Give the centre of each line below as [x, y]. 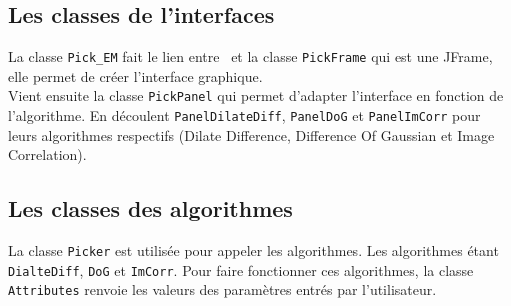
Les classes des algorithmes [150, 208]
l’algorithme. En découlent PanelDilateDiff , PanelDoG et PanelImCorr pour [244, 115]
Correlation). [47, 154]
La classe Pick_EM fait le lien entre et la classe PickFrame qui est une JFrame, [250, 56]
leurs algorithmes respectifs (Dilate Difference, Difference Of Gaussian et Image [251, 134]
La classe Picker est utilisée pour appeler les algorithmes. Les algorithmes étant [253, 250]
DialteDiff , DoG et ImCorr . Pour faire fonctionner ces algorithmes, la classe [241, 269]
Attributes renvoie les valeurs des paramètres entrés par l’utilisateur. [222, 289]
